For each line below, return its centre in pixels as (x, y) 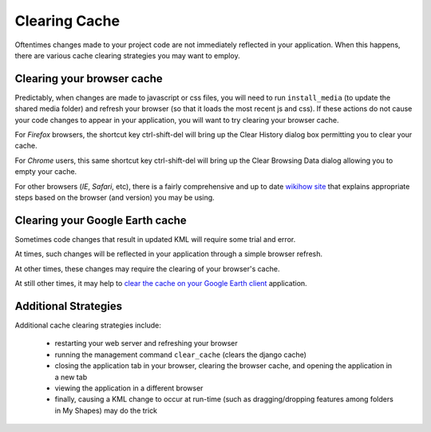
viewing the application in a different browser (129, 388)
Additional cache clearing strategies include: (88, 325)
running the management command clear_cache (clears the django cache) (181, 355)
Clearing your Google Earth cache (101, 220)
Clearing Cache (67, 21)
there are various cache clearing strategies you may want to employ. (127, 55)
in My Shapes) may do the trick (106, 410)
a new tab (71, 377)
